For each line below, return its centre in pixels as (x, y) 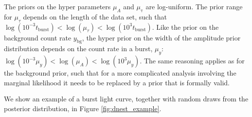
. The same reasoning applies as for (192, 61)
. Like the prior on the (185, 27)
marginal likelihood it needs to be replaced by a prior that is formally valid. (117, 82)
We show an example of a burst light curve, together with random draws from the (126, 99)
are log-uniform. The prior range (194, 6)
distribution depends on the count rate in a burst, (78, 49)
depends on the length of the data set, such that (95, 16)
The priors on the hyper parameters (57, 6)
